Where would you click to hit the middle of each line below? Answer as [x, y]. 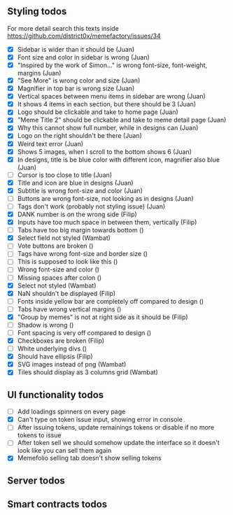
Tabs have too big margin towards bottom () [80, 230]
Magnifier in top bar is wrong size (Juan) [76, 89]
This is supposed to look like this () [68, 262]
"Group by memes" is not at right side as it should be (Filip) [103, 317]
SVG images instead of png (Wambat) [72, 365]
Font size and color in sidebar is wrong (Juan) [84, 57]
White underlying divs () [52, 348]
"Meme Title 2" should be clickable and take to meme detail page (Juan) [122, 120]
